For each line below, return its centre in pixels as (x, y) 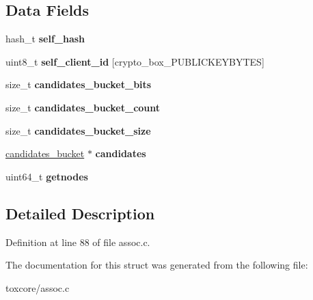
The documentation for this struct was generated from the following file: (157, 265)
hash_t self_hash (45, 39)
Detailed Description (80, 213)
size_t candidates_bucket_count (83, 107)
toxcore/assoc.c (38, 287)
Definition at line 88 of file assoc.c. (78, 242)
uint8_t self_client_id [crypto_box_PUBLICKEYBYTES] (135, 61)
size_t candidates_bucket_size (78, 130)
